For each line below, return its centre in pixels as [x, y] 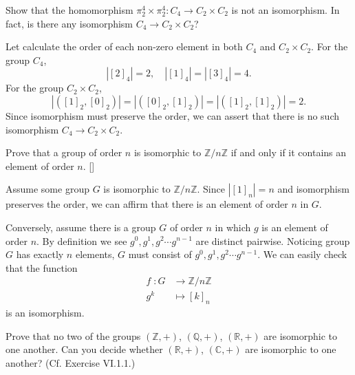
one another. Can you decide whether [84, 349]
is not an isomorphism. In [286, 10]
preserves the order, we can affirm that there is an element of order [147, 204]
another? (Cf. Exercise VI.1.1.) [71, 363]
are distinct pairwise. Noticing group [273, 240]
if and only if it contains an [289, 152]
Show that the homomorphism [69, 10]
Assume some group [47, 189]
